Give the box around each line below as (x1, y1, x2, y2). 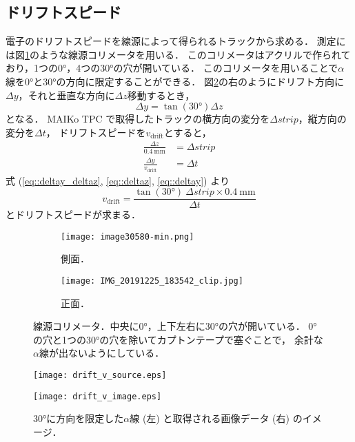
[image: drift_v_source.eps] (33, 370, 167, 381)
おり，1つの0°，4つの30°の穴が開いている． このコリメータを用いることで (6, 61, 338, 75)
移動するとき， (127, 87, 195, 102)
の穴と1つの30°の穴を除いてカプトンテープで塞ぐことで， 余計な (33, 332, 323, 346)
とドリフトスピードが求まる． (6, 207, 141, 222)
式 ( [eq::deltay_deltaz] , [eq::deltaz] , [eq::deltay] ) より (6, 173, 230, 187)
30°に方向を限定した (33, 411, 124, 425)
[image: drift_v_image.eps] (33, 391, 162, 401)
